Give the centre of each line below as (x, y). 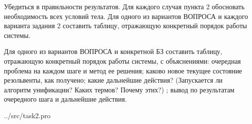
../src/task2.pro (27, 115)
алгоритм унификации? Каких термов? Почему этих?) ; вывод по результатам (119, 89)
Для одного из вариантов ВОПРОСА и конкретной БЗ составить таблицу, (113, 51)
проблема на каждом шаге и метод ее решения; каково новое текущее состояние (123, 70)
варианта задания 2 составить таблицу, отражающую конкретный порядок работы (126, 26)
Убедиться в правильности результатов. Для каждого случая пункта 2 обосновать (124, 6)
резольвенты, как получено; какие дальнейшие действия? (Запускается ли (113, 80)
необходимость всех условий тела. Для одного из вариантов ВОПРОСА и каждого (126, 16)
